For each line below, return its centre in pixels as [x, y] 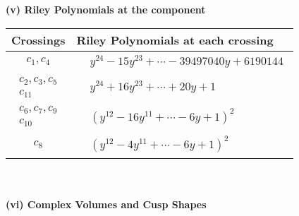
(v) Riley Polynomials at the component [106, 9]
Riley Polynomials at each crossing [175, 40]
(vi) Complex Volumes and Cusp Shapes [106, 204]
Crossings [38, 40]
